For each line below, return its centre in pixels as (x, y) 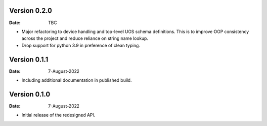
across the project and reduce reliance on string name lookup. (85, 38)
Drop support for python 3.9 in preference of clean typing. (81, 45)
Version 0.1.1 (29, 59)
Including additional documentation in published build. (77, 80)
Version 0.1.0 (30, 94)
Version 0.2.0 (31, 11)
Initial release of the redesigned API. (58, 115)
